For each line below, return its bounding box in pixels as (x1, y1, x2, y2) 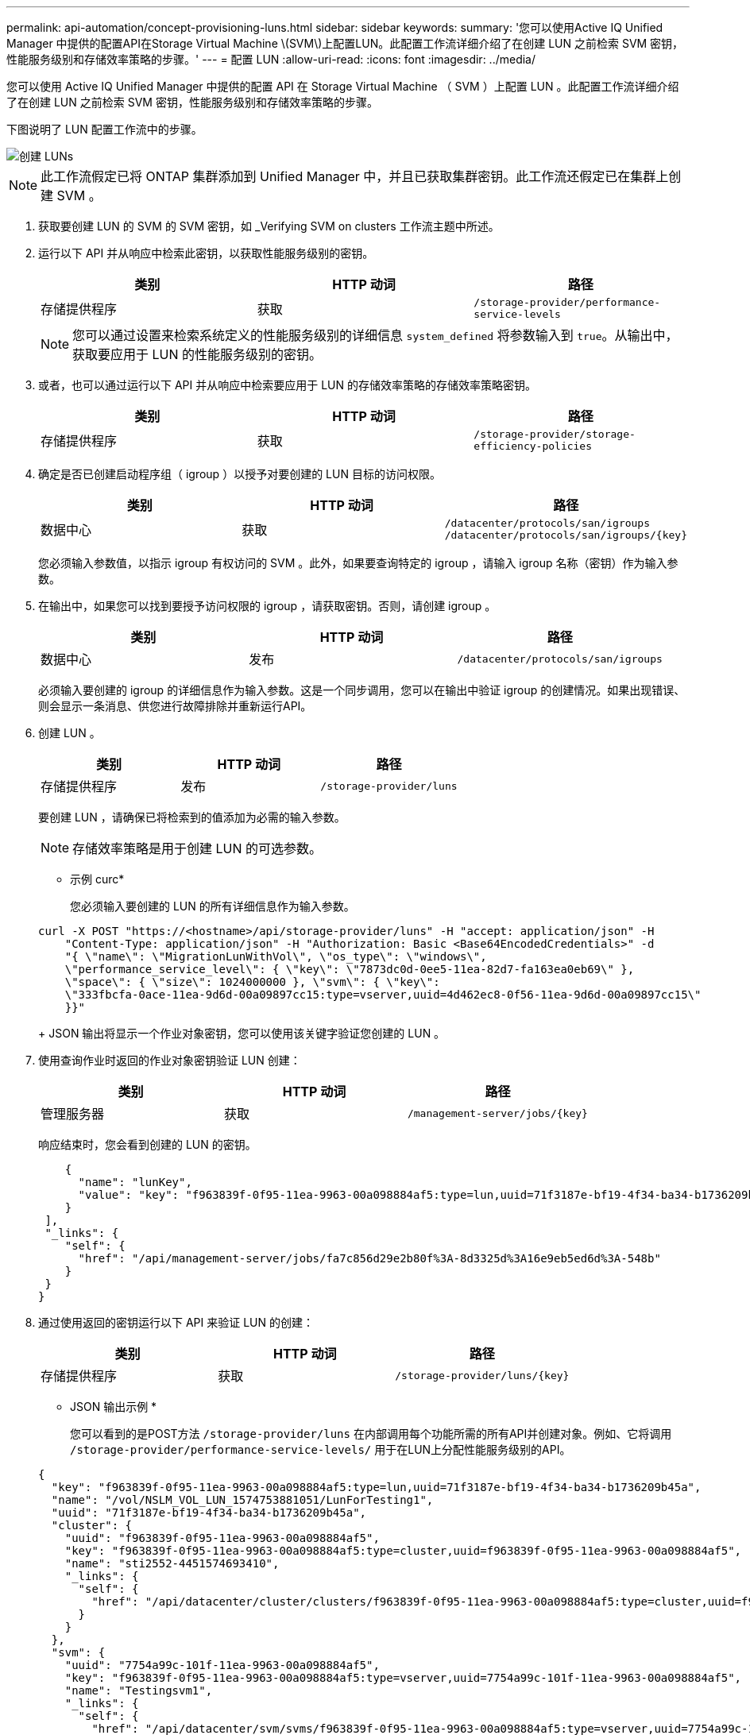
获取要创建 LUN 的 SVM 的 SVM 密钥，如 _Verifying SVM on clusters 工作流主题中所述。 (38, 219, 500, 233)
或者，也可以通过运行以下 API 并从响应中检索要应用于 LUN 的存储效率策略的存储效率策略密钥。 (38, 378, 536, 392)
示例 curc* (70, 872, 125, 886)
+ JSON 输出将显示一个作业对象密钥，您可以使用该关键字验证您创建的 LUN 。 (38, 1026, 446, 1040)
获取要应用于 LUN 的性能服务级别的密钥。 (72, 346, 323, 362)
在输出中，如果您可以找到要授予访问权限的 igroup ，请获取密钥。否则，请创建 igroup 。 (38, 599, 497, 612)
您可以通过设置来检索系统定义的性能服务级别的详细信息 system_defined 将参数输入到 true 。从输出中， (72, 327, 678, 343)
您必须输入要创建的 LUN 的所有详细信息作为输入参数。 (70, 899, 355, 913)
